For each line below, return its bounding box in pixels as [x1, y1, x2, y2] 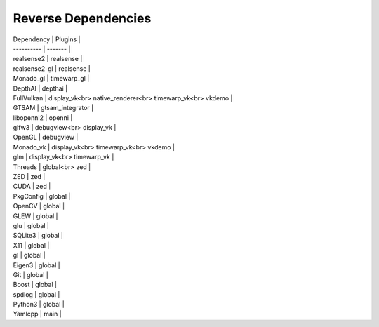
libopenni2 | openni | [13, 113, 73, 122]
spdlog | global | [13, 290, 60, 298]
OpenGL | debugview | [13, 133, 79, 142]
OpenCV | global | [13, 202, 65, 211]
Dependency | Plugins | [13, 35, 81, 44]
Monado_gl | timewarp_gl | [13, 74, 90, 83]
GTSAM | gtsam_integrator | [13, 104, 94, 112]
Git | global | [13, 270, 48, 279]
